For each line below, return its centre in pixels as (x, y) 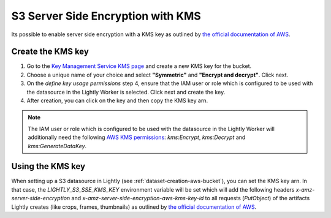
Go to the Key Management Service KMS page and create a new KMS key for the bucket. (139, 66)
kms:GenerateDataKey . (57, 146)
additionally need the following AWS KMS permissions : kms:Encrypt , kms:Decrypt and (137, 137)
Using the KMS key (48, 166)
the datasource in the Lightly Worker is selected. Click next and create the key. (126, 92)
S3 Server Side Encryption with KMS (106, 16)
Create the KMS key (50, 52)
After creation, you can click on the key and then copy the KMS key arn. (117, 100)
